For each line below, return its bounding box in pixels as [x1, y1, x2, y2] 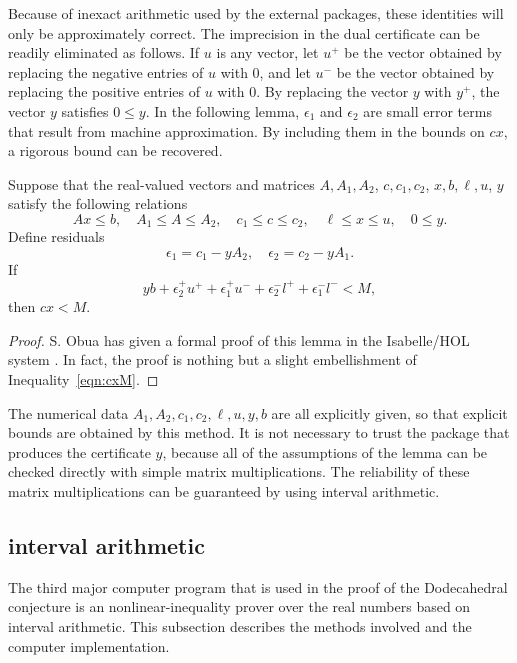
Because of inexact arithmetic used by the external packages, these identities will [8, 3, 504, 23]
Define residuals [8, 226, 105, 247]
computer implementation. [8, 635, 170, 656]
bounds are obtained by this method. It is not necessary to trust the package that [8, 422, 510, 443]
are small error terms [363, 100, 492, 121]
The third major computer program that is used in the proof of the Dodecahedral [8, 576, 508, 597]
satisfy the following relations [8, 193, 188, 214]
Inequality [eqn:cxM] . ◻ [8, 369, 159, 390]
